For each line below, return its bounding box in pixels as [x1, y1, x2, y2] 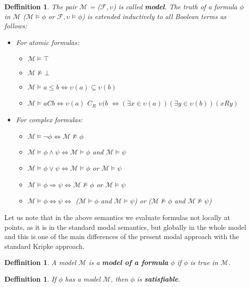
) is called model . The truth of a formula [113, 1, 237, 11]
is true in [190, 257, 218, 267]
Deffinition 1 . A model [4, 257, 76, 267]
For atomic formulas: [16, 37, 80, 47]
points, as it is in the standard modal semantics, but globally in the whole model [4, 221, 247, 232]
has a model [65, 273, 101, 284]
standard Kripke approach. [4, 241, 84, 251]
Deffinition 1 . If [4, 273, 56, 284]
